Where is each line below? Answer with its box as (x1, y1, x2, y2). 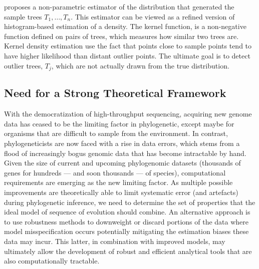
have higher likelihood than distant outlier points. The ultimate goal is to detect (4, 50, 250, 60)
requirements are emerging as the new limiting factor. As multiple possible (4, 177, 233, 187)
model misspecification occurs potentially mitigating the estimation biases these (4, 226, 249, 236)
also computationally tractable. (4, 255, 100, 266)
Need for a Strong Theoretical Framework (4, 85, 226, 100)
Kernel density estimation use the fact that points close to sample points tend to (4, 40, 252, 51)
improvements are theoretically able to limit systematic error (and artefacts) (4, 186, 238, 197)
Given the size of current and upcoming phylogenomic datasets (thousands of (4, 157, 241, 168)
